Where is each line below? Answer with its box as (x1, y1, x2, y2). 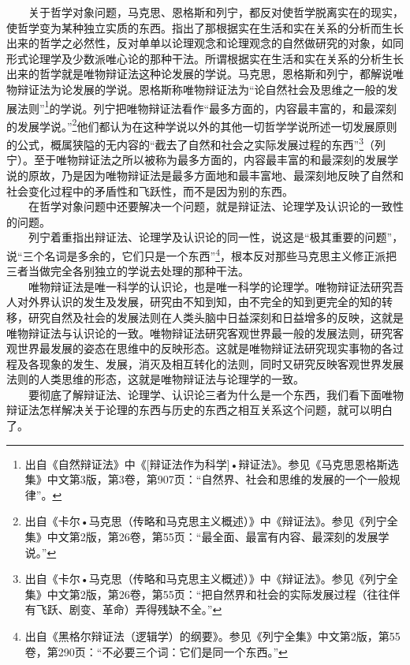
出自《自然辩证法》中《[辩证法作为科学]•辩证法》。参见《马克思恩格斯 (24, 455, 388, 472)
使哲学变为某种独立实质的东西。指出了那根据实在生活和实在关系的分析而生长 (6, 19, 404, 35)
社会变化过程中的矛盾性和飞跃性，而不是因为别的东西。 (6, 182, 293, 199)
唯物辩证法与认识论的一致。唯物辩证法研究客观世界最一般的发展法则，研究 (6, 324, 393, 341)
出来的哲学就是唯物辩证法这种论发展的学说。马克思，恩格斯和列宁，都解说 (6, 65, 393, 82)
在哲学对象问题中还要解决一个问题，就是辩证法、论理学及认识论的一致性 (28, 198, 404, 215)
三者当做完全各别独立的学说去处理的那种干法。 (6, 263, 249, 279)
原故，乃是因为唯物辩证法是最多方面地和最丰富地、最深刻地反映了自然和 (28, 166, 404, 183)
